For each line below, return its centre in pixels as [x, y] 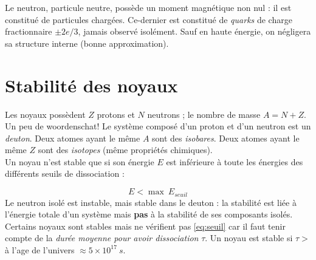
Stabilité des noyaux [91, 85]
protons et [116, 114]
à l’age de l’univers [40, 249]
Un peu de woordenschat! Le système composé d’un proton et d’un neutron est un [158, 126]
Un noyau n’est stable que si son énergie [80, 161]
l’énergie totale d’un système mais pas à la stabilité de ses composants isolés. [149, 214]
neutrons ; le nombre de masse [204, 114]
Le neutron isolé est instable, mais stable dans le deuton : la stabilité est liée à [151, 202]
